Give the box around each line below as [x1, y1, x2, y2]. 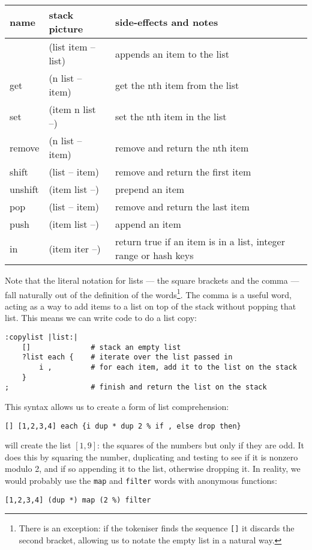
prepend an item [115, 182, 185, 196]
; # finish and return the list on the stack [5, 383, 267, 392]
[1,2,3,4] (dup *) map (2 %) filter [5, 495, 151, 504]
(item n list [49, 102, 96, 116]
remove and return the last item [115, 200, 250, 213]
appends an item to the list [115, 46, 229, 61]
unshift [10, 182, 39, 196]
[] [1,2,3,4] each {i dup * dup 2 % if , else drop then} [5, 421, 241, 430]
